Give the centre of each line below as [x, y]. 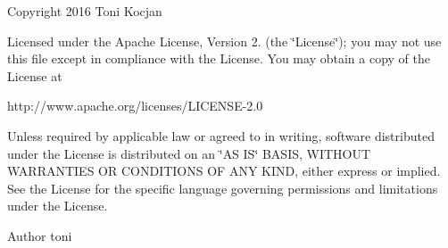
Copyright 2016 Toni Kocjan [85, 11]
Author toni [40, 235]
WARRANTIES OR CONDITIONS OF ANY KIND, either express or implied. [224, 171]
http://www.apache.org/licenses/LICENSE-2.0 [135, 106]
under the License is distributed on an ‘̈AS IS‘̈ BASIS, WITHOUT [189, 153]
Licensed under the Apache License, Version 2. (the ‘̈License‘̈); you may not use [224, 41]
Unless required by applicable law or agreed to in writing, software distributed [221, 135]
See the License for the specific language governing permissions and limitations [223, 188]
